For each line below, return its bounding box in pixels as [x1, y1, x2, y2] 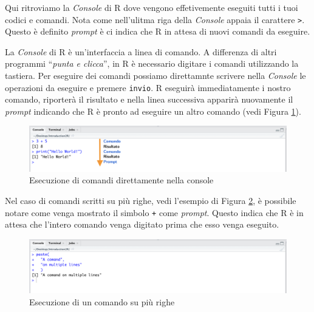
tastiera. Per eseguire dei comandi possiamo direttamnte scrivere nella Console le [5, 69, 306, 82]
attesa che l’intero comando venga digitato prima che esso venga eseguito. [5, 218, 279, 231]
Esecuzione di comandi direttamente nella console [29, 174, 214, 186]
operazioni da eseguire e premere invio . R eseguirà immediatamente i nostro [5, 81, 291, 93]
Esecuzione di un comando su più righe [29, 295, 175, 308]
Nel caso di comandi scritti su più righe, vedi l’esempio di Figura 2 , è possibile [5, 194, 296, 207]
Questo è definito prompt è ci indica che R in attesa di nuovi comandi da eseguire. [5, 25, 310, 38]
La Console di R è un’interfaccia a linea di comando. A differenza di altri [5, 45, 277, 58]
